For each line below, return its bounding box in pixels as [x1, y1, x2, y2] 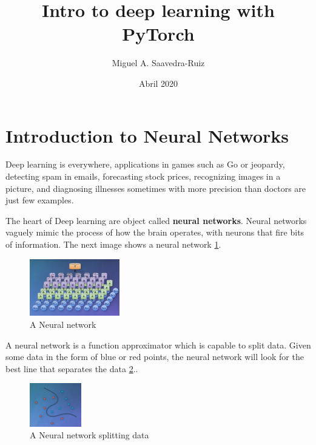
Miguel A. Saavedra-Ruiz [112, 56, 205, 69]
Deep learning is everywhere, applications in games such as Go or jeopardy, [5, 158, 285, 171]
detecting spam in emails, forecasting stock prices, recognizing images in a [5, 170, 281, 183]
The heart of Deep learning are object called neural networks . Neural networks [5, 214, 307, 226]
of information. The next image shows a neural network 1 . [5, 238, 221, 250]
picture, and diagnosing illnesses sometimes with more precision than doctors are [5, 182, 306, 194]
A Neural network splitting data [30, 429, 149, 441]
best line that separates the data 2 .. [5, 362, 138, 375]
